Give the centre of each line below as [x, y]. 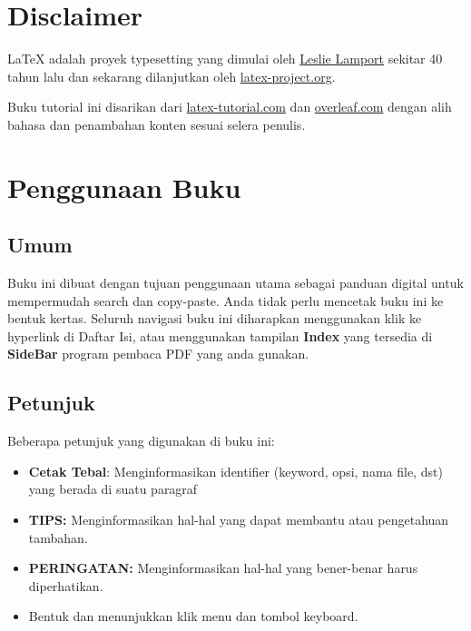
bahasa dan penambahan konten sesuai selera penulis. [157, 124]
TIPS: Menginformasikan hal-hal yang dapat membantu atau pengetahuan [239, 520]
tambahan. [58, 537]
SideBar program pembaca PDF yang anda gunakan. [158, 354]
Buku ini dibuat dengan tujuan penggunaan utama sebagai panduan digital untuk [235, 283]
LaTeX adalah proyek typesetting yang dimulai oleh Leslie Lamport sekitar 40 [225, 59]
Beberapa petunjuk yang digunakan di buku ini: [141, 441]
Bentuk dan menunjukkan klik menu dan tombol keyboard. [193, 616]
